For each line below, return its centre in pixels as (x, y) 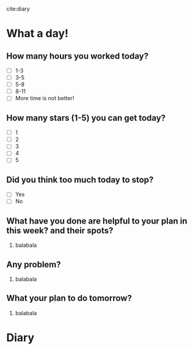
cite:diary (18, 9)
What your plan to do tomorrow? (69, 298)
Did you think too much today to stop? (80, 180)
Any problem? (34, 264)
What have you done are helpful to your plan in (97, 221)
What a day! (38, 34)
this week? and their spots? (60, 231)
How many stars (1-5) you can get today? (86, 118)
